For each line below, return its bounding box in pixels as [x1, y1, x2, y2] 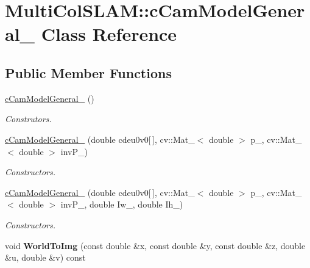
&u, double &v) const [5, 251, 86, 264]
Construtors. [5, 112, 52, 125]
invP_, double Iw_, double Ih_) [60, 198, 183, 211]
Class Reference [41, 21, 177, 46]
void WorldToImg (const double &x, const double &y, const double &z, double [5, 239, 306, 252]
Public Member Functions [5, 63, 172, 82]
